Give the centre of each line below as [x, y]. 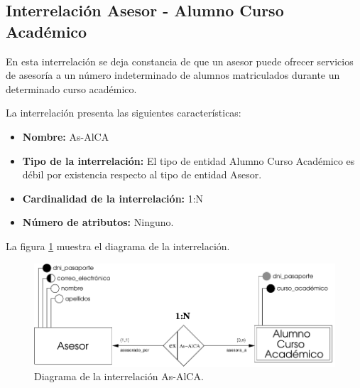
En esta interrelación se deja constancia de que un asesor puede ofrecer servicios [180, 61]
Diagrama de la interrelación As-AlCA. [119, 376]
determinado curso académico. [71, 88]
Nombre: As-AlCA [66, 136]
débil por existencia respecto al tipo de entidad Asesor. [142, 174]
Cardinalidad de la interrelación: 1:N [113, 198]
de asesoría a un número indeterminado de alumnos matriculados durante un [173, 75]
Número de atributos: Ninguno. [98, 222]
